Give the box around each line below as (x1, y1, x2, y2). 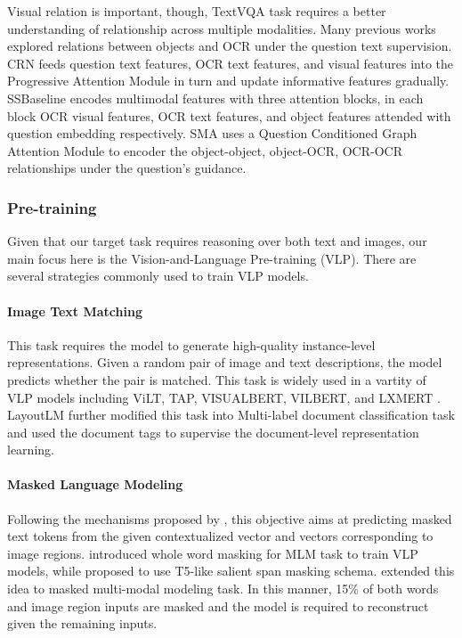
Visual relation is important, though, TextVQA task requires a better (7, 2, 386, 20)
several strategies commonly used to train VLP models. (7, 266, 309, 285)
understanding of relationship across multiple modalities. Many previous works (7, 19, 436, 37)
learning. (7, 440, 54, 459)
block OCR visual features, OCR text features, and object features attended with (7, 106, 451, 125)
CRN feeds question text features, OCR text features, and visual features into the (7, 53, 454, 72)
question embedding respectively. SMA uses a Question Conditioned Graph (7, 124, 417, 143)
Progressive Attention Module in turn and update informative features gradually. (7, 71, 450, 90)
